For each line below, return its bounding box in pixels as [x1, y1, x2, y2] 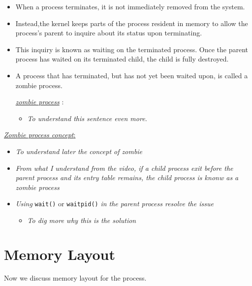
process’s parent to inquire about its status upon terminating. [15, 28, 202, 38]
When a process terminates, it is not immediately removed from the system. [15, 1, 245, 11]
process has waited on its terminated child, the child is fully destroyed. [15, 54, 229, 64]
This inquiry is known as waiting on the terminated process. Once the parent [15, 44, 249, 54]
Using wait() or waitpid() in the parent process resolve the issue [15, 198, 214, 209]
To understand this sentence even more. [27, 113, 147, 123]
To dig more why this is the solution [27, 215, 136, 225]
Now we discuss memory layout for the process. [4, 272, 147, 283]
